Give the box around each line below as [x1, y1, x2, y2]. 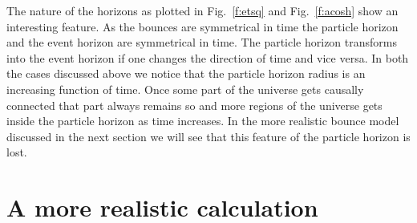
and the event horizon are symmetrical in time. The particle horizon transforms [6, 34, 397, 51]
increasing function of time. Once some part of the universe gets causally [6, 80, 364, 97]
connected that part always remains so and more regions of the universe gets [6, 96, 383, 113]
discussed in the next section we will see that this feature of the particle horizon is [6, 128, 411, 144]
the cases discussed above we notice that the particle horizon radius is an [6, 65, 366, 82]
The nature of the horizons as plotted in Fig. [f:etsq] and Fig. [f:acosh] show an [6, 2, 399, 18]
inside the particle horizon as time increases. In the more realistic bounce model [6, 112, 399, 129]
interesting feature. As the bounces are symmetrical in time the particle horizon [6, 18, 399, 34]
